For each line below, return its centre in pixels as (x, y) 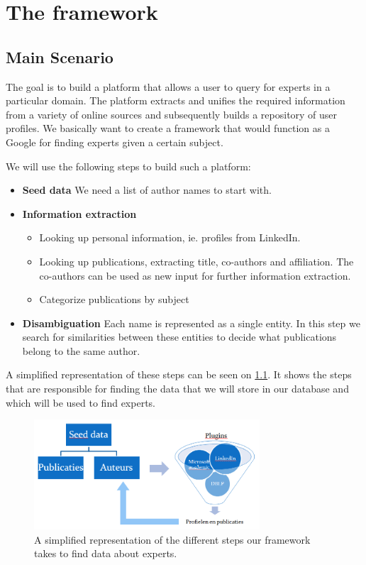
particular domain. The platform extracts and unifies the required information (176, 100)
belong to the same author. (81, 350)
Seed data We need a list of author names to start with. (147, 190)
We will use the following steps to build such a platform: (128, 166)
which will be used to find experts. (81, 402)
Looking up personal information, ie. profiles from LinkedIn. (170, 237)
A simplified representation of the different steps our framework (172, 539)
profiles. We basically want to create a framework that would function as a (168, 128)
